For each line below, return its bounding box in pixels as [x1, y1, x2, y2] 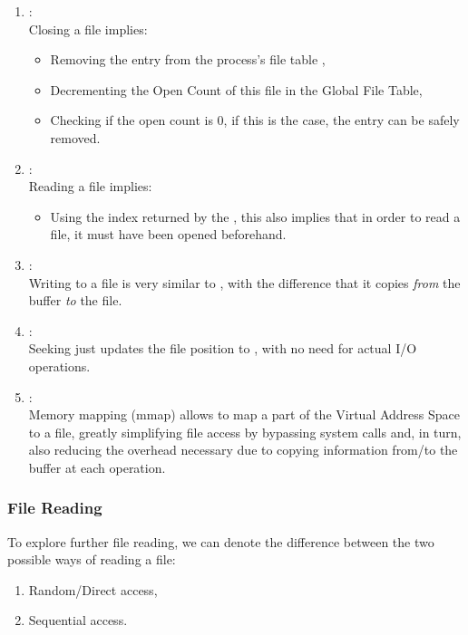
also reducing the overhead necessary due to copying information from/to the [28, 440, 458, 459]
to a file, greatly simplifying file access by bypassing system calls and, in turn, [28, 422, 462, 441]
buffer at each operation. [28, 457, 166, 476]
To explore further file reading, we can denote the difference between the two [7, 532, 434, 551]
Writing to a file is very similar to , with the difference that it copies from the [28, 273, 461, 292]
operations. [28, 356, 91, 375]
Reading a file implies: [28, 177, 152, 196]
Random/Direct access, [28, 580, 158, 599]
